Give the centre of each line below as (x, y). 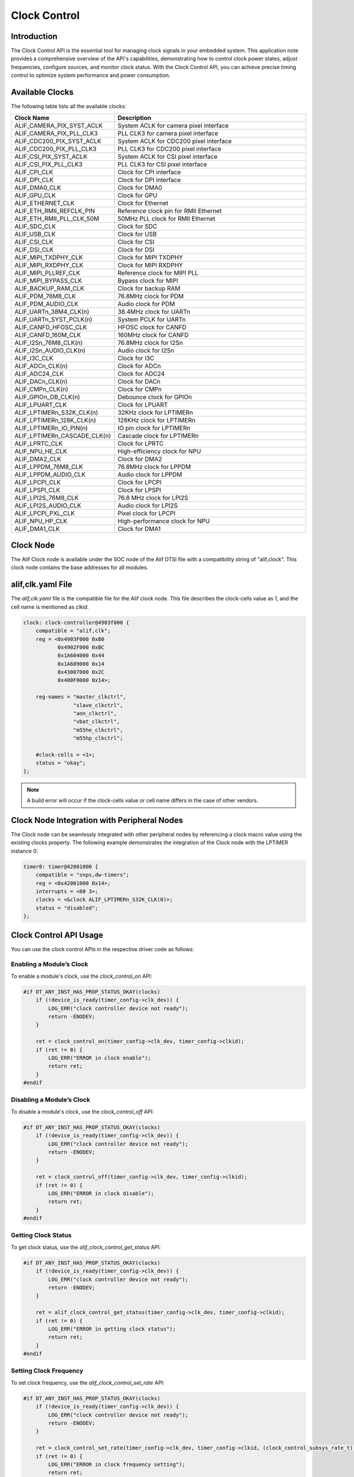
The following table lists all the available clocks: (69, 106)
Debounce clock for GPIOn (155, 397)
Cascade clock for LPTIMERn (158, 435)
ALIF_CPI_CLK (34, 172)
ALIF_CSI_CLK (34, 242)
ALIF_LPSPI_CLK (37, 490)
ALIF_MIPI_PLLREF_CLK (47, 273)
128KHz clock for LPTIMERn (157, 420)
